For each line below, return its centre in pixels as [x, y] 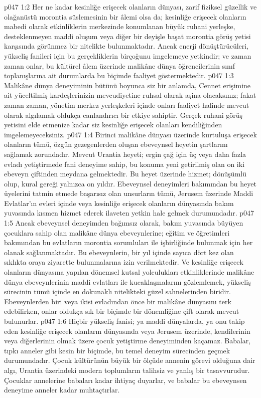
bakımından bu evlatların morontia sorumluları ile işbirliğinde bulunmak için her [128, 242]
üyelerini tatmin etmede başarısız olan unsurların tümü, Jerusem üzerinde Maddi [129, 193]
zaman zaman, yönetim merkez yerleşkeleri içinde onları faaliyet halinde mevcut [127, 105]
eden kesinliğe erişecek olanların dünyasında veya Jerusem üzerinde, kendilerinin [127, 331]
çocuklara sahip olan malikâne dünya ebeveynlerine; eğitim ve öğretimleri [117, 232]
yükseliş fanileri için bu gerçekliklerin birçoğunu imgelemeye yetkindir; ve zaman [128, 55]
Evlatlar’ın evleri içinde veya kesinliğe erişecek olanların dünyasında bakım [119, 203]
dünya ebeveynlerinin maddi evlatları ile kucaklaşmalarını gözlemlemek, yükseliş [127, 281]
